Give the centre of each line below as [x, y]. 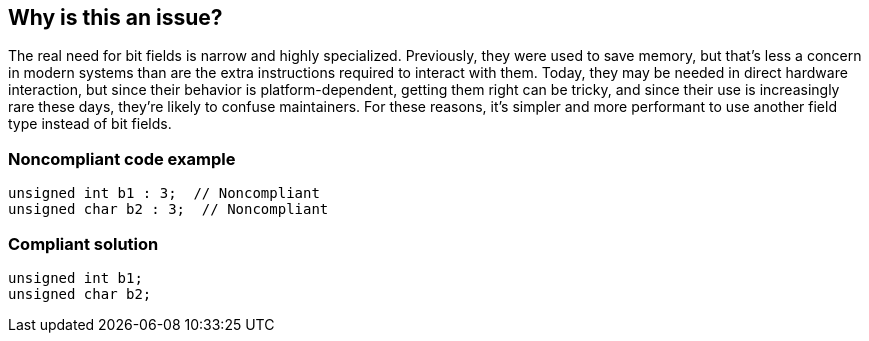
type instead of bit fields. [90, 124]
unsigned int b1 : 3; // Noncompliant [164, 193]
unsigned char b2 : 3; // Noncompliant [168, 209]
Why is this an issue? [115, 17]
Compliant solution [83, 243]
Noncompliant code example [122, 158]
